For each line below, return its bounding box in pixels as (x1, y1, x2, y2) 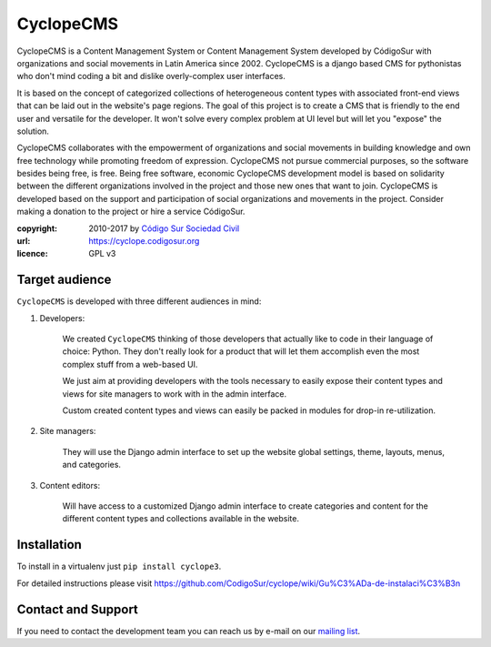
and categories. (62, 460, 122, 470)
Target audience (16, 272, 112, 288)
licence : (16, 248, 49, 259)
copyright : (16, 223, 58, 234)
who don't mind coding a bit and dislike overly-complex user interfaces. (16, 71, 286, 82)
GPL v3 (88, 248, 116, 259)
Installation (16, 537, 82, 552)
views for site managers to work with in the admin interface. (62, 388, 287, 399)
